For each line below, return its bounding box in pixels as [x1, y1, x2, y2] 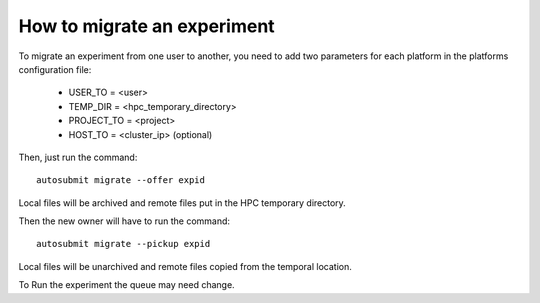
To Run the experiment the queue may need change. [18, 279, 235, 291]
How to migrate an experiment [18, 15, 275, 37]
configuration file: [18, 63, 92, 75]
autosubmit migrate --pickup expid [36, 238, 211, 250]
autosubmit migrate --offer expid [36, 175, 205, 186]
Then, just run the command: [18, 151, 138, 163]
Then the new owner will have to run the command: [18, 215, 230, 227]
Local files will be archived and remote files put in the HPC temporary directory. [18, 196, 347, 209]
